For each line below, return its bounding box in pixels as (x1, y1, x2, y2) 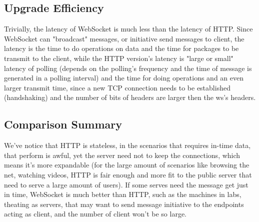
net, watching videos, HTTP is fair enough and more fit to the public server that (4, 169, 252, 179)
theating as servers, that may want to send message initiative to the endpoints (4, 198, 244, 209)
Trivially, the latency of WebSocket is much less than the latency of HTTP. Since (4, 23, 253, 34)
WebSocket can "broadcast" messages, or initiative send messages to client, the (4, 33, 244, 43)
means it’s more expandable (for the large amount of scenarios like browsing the (4, 159, 249, 170)
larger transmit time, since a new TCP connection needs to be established (4, 82, 230, 92)
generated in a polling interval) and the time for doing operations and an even (4, 72, 243, 83)
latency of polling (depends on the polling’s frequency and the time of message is (4, 62, 252, 73)
